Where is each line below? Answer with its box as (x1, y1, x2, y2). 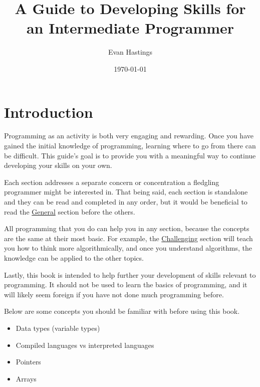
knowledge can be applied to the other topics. (4, 252, 144, 263)
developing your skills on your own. (4, 160, 112, 170)
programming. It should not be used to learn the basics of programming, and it (4, 279, 247, 290)
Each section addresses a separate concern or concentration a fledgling (4, 176, 219, 187)
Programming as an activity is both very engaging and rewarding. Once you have (4, 130, 253, 141)
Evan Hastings (108, 47, 153, 57)
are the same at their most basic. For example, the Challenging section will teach (4, 233, 253, 243)
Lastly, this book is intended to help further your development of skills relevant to (4, 269, 256, 280)
